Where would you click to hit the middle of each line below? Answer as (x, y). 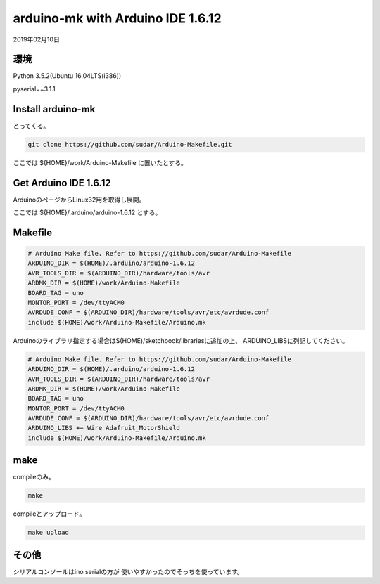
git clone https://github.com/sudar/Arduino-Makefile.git (130, 144)
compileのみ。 (34, 477)
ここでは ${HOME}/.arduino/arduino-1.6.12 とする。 (87, 213)
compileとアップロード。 (49, 514)
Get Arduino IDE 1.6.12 (62, 183)
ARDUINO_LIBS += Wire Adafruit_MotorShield (104, 428)
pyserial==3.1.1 (34, 89)
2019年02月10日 (36, 39)
